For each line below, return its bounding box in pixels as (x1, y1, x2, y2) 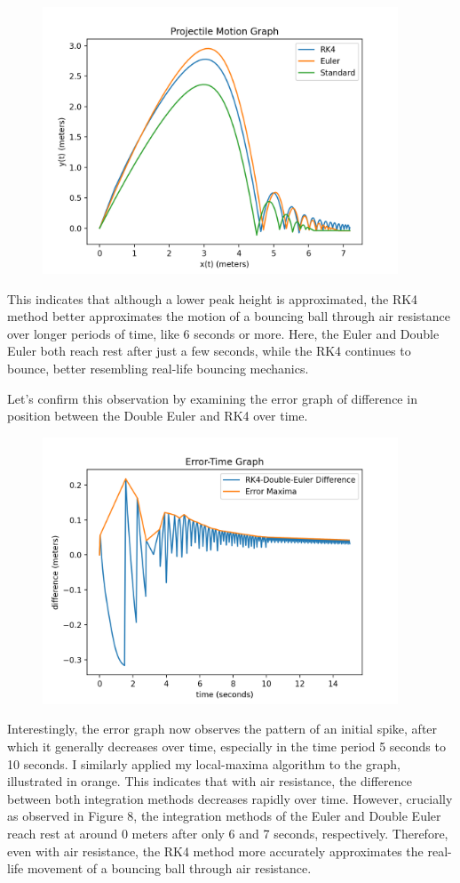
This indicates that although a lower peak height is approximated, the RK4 (7, 289, 418, 308)
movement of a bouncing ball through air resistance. (27, 859, 312, 878)
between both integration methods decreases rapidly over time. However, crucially (7, 789, 453, 807)
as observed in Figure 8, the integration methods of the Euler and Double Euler (7, 807, 441, 825)
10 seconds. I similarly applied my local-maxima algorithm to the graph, (7, 754, 401, 773)
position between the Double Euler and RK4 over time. (7, 406, 308, 425)
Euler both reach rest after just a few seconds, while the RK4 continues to (7, 341, 411, 360)
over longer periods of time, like (7, 324, 179, 342)
